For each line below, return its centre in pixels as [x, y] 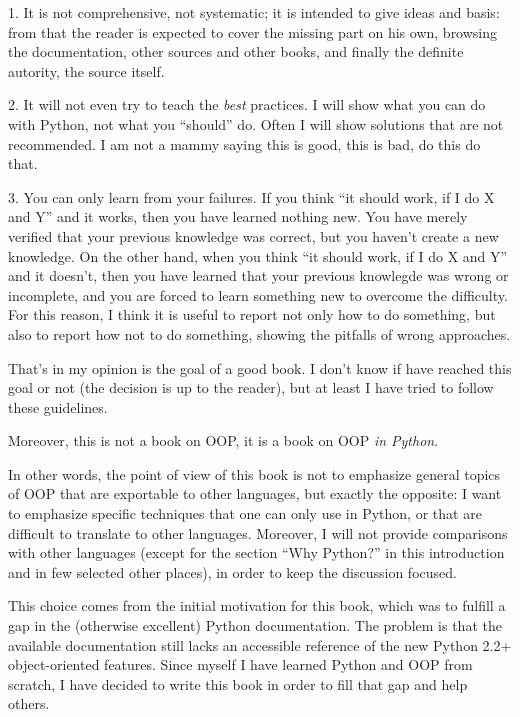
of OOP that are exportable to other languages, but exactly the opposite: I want [255, 493]
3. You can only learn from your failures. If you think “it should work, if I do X [251, 196]
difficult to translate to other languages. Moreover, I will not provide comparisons [258, 532]
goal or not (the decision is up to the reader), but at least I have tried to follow [251, 387]
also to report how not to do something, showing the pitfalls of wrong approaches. [259, 333]
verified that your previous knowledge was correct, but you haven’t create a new [253, 235]
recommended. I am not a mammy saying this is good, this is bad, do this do [244, 143]
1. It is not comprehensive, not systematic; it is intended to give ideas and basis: [254, 12]
